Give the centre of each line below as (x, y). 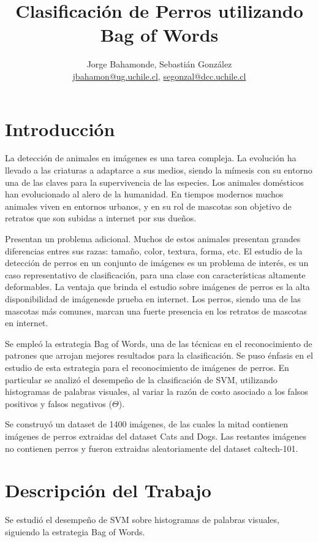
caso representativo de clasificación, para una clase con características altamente (155, 274)
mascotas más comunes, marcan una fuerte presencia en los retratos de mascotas (156, 311)
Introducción (60, 128)
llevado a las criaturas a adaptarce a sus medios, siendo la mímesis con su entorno (159, 170)
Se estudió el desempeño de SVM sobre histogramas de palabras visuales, (142, 520)
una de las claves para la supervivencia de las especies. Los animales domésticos (154, 182)
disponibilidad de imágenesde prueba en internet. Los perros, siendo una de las (153, 298)
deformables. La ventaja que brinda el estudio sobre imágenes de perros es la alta (157, 287)
